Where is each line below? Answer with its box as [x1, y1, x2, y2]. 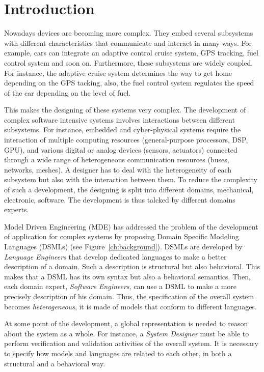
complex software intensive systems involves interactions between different [4, 114, 235, 125]
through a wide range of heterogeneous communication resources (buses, [4, 154, 229, 165]
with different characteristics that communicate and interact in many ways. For [4, 37, 252, 48]
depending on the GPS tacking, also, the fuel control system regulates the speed [4, 77, 254, 88]
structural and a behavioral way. [4, 358, 105, 368]
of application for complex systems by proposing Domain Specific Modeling [4, 231, 239, 242]
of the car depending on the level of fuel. [4, 87, 131, 98]
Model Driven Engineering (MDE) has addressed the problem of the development [4, 221, 258, 232]
